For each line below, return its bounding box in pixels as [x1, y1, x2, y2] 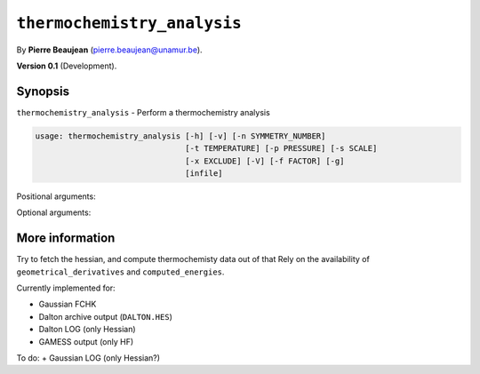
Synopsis [16, 84, 70, 99]
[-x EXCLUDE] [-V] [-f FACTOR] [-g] [185, 155, 345, 166]
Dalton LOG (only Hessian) [38, 324, 137, 335]
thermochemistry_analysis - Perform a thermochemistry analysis [16, 107, 270, 117]
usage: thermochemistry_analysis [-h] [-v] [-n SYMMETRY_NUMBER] [35, 131, 326, 141]
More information [16, 231, 116, 246]
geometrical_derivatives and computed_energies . [16, 267, 225, 277]
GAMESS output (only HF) [38, 336, 134, 346]
